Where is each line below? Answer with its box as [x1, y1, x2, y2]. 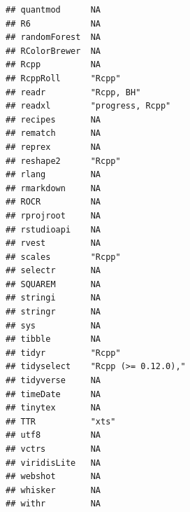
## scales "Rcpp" [6, 251, 121, 262]
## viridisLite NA [6, 457, 101, 468]
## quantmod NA [6, 5, 101, 15]
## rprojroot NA [6, 210, 101, 221]
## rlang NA [6, 169, 101, 180]
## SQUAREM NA [6, 279, 101, 289]
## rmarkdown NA [6, 183, 101, 193]
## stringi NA [6, 293, 101, 303]
